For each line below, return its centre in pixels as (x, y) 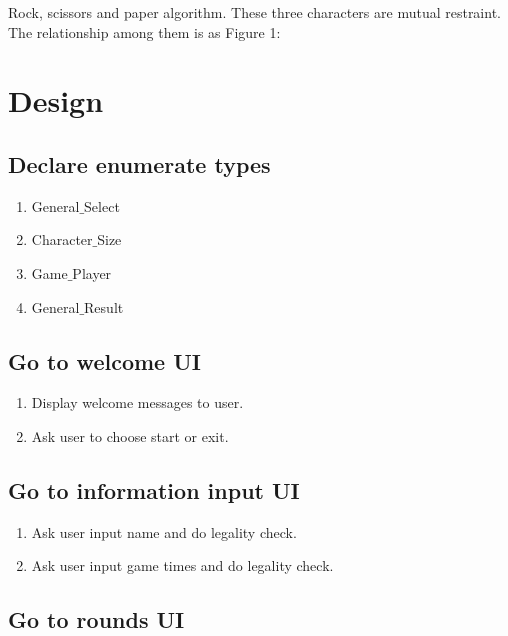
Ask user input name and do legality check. (164, 531)
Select (102, 205)
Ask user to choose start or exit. (130, 435)
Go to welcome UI (104, 360)
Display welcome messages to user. (137, 402)
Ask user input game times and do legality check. (182, 565)
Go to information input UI (154, 489)
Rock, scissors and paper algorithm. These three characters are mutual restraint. (254, 12)
